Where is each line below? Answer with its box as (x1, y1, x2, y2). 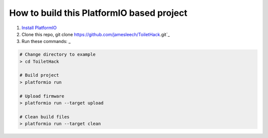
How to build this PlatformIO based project (9, 7, 188, 18)
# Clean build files (19, 114, 69, 120)
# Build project (19, 72, 60, 78)
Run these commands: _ (21, 39, 71, 45)
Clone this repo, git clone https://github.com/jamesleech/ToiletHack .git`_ (21, 31, 170, 37)
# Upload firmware (19, 93, 65, 99)
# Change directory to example (19, 52, 96, 57)
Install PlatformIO (21, 25, 57, 31)
